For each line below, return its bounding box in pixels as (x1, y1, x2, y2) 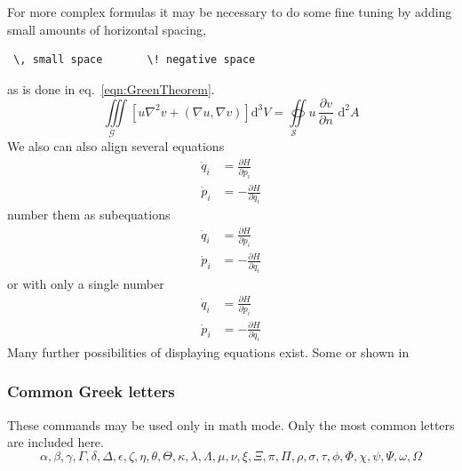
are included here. (7, 433, 104, 451)
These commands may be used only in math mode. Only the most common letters (7, 415, 455, 434)
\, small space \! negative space (13, 53, 256, 67)
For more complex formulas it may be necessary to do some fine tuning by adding (7, 3, 452, 20)
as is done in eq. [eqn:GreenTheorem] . (7, 79, 215, 98)
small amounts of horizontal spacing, (7, 20, 206, 38)
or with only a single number (7, 274, 164, 292)
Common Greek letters (7, 380, 175, 403)
